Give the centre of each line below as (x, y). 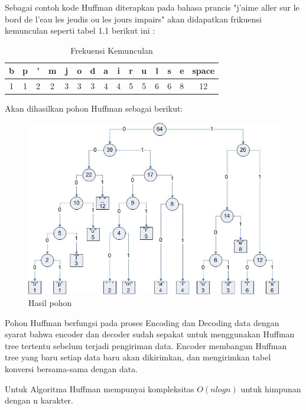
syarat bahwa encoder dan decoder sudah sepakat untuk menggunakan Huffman (150, 334)
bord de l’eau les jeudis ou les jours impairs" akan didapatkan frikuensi (133, 19)
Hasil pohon (50, 302)
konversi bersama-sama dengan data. (71, 368)
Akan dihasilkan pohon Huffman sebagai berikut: (94, 108)
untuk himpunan (271, 388)
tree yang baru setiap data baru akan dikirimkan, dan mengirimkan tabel (138, 357)
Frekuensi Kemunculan (112, 50)
